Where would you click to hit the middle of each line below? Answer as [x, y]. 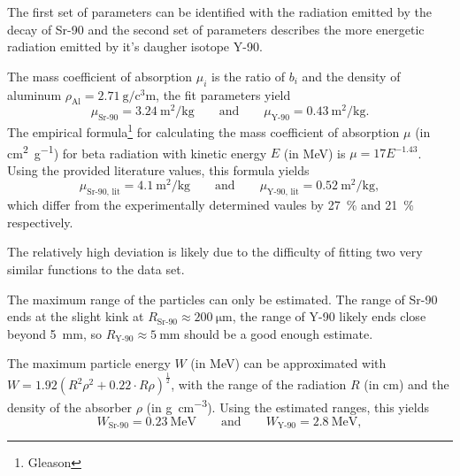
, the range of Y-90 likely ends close [329, 316]
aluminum [34, 94]
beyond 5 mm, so [55, 333]
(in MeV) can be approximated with [288, 363]
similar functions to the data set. [96, 269]
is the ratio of [248, 76]
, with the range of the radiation [259, 384]
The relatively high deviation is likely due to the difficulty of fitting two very [215, 252]
